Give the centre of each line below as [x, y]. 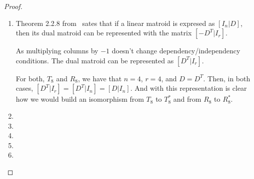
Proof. [13, 6]
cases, [24, 88]
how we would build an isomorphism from [80, 99]
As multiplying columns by [57, 51]
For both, [30, 78]
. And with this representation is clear [188, 88]
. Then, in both [227, 78]
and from [187, 99]
